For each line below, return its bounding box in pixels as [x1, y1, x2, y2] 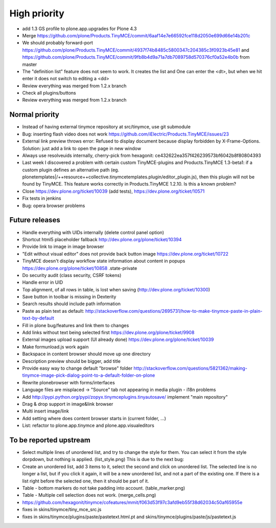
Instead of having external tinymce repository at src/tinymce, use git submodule [22, 124, 191, 130]
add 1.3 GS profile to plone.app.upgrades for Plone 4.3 [22, 26, 137, 32]
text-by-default [22, 315, 55, 322]
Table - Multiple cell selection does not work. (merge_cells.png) [22, 492, 156, 498]
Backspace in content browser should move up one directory [22, 351, 151, 357]
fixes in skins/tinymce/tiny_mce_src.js [22, 507, 102, 513]
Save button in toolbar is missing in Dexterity [22, 294, 117, 300]
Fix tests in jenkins [22, 195, 61, 201]
